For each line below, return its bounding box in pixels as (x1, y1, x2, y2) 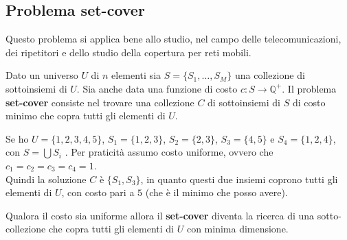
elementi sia (111, 68, 161, 82)
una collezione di (234, 68, 305, 82)
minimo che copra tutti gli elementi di (5, 108, 166, 123)
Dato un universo (5, 68, 78, 82)
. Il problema (282, 81, 337, 95)
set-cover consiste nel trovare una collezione (5, 95, 194, 109)
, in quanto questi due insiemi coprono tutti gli (140, 171, 338, 186)
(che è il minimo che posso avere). (145, 185, 288, 200)
